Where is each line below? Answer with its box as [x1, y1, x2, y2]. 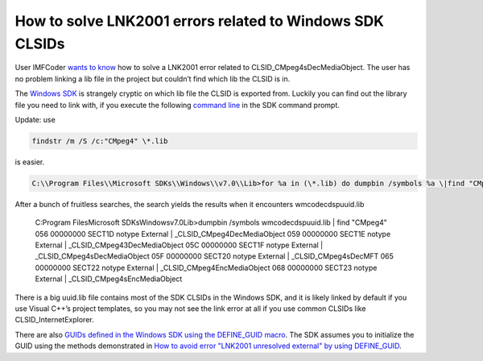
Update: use [14, 114, 56, 124]
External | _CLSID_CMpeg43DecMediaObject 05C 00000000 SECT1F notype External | [35, 240, 324, 250]
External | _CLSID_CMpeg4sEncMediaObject [35, 274, 183, 284]
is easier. [14, 157, 45, 167]
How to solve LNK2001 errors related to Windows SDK [14, 12, 384, 30]
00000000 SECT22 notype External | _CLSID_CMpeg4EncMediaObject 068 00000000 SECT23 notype [35, 263, 378, 272]
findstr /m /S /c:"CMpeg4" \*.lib [31, 136, 168, 145]
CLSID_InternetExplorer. [14, 315, 94, 325]
